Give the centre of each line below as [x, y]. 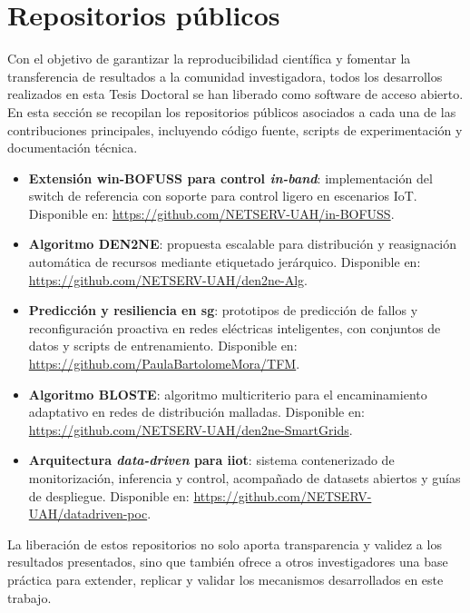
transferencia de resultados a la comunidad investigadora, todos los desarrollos [225, 76]
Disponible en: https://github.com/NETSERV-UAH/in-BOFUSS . [211, 213]
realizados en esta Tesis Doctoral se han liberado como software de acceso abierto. [235, 94]
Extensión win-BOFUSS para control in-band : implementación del [230, 178]
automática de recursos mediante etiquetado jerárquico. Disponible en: [225, 262]
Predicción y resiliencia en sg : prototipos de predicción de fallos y [223, 310]
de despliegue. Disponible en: [109, 495]
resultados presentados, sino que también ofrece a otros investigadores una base [228, 562]
